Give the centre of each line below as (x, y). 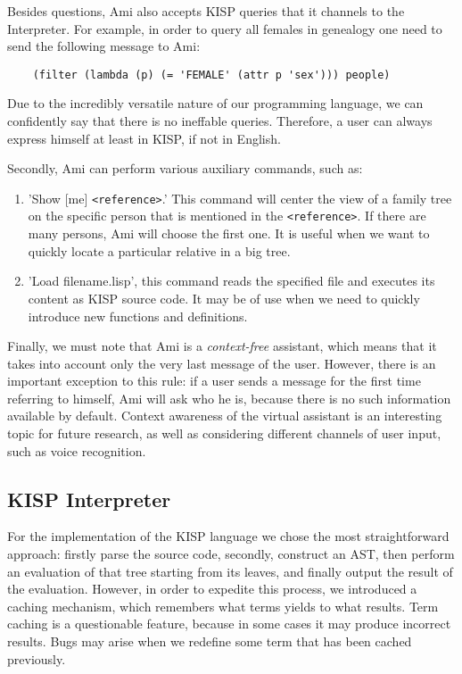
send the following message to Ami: (104, 46)
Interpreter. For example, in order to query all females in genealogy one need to (225, 28)
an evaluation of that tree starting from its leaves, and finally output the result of (230, 571)
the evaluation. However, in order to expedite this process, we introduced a (212, 589)
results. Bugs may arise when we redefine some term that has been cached (210, 641)
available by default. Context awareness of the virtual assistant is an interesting (225, 416)
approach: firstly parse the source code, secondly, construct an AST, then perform (231, 554)
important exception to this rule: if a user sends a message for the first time (214, 381)
